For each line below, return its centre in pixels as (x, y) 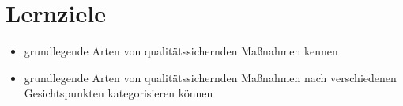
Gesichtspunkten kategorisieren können (119, 93)
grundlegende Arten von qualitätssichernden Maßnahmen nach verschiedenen (210, 77)
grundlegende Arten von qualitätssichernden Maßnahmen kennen (181, 51)
